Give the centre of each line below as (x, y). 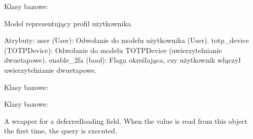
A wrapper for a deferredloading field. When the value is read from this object (126, 121)
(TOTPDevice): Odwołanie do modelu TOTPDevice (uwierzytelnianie (113, 50)
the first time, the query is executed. (61, 131)
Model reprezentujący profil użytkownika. (68, 23)
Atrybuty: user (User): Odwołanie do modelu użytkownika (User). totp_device (126, 40)
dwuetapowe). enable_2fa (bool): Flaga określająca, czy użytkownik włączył (123, 60)
